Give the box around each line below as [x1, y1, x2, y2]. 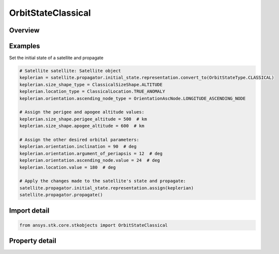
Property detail [9, 237, 57, 245]
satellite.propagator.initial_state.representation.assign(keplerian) [19, 185, 194, 190]
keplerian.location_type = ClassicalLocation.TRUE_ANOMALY [19, 89, 165, 95]
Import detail [9, 206, 49, 215]
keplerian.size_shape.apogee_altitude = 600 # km [19, 123, 145, 129]
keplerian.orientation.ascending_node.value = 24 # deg [19, 158, 160, 163]
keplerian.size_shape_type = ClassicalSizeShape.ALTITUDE [19, 82, 163, 87]
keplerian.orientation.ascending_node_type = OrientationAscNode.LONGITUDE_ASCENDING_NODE [19, 95, 246, 101]
